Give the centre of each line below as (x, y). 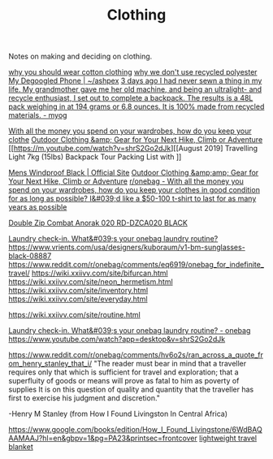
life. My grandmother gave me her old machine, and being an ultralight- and (135, 89)
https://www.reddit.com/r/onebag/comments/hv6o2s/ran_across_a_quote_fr (136, 355)
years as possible (38, 207)
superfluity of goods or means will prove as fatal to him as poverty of (124, 381)
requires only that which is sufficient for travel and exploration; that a (123, 372)
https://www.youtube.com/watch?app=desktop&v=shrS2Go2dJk (117, 340)
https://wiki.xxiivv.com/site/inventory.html (78, 291)
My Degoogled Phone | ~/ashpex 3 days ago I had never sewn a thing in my (135, 81)
